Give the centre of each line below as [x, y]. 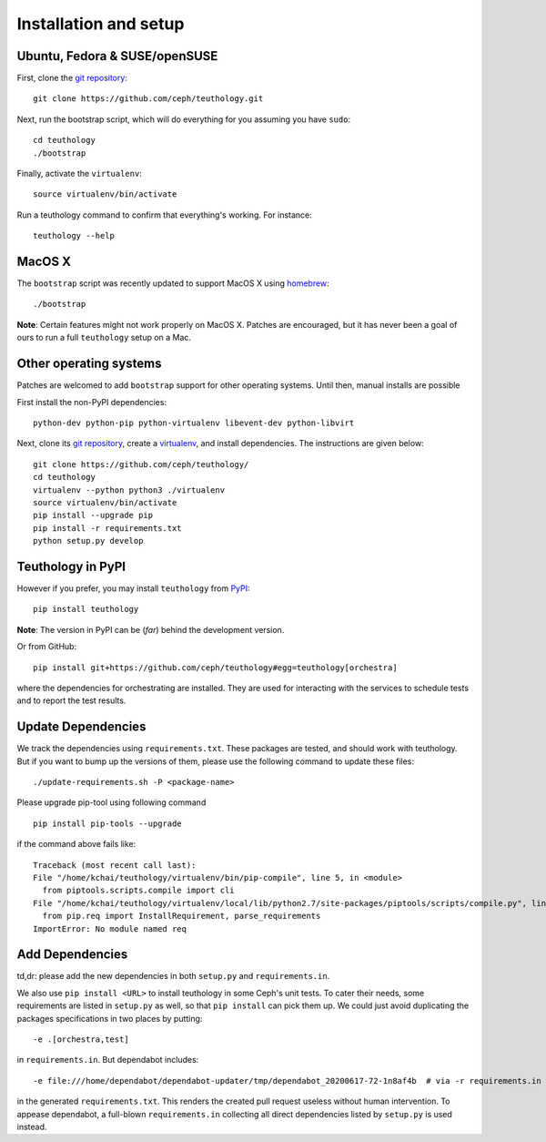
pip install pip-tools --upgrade [107, 823]
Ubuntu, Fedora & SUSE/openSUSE [117, 56]
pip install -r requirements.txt [107, 528]
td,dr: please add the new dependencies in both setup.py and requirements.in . [173, 976]
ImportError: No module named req [110, 928]
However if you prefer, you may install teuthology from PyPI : [133, 588]
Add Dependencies [72, 955]
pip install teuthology [86, 609]
